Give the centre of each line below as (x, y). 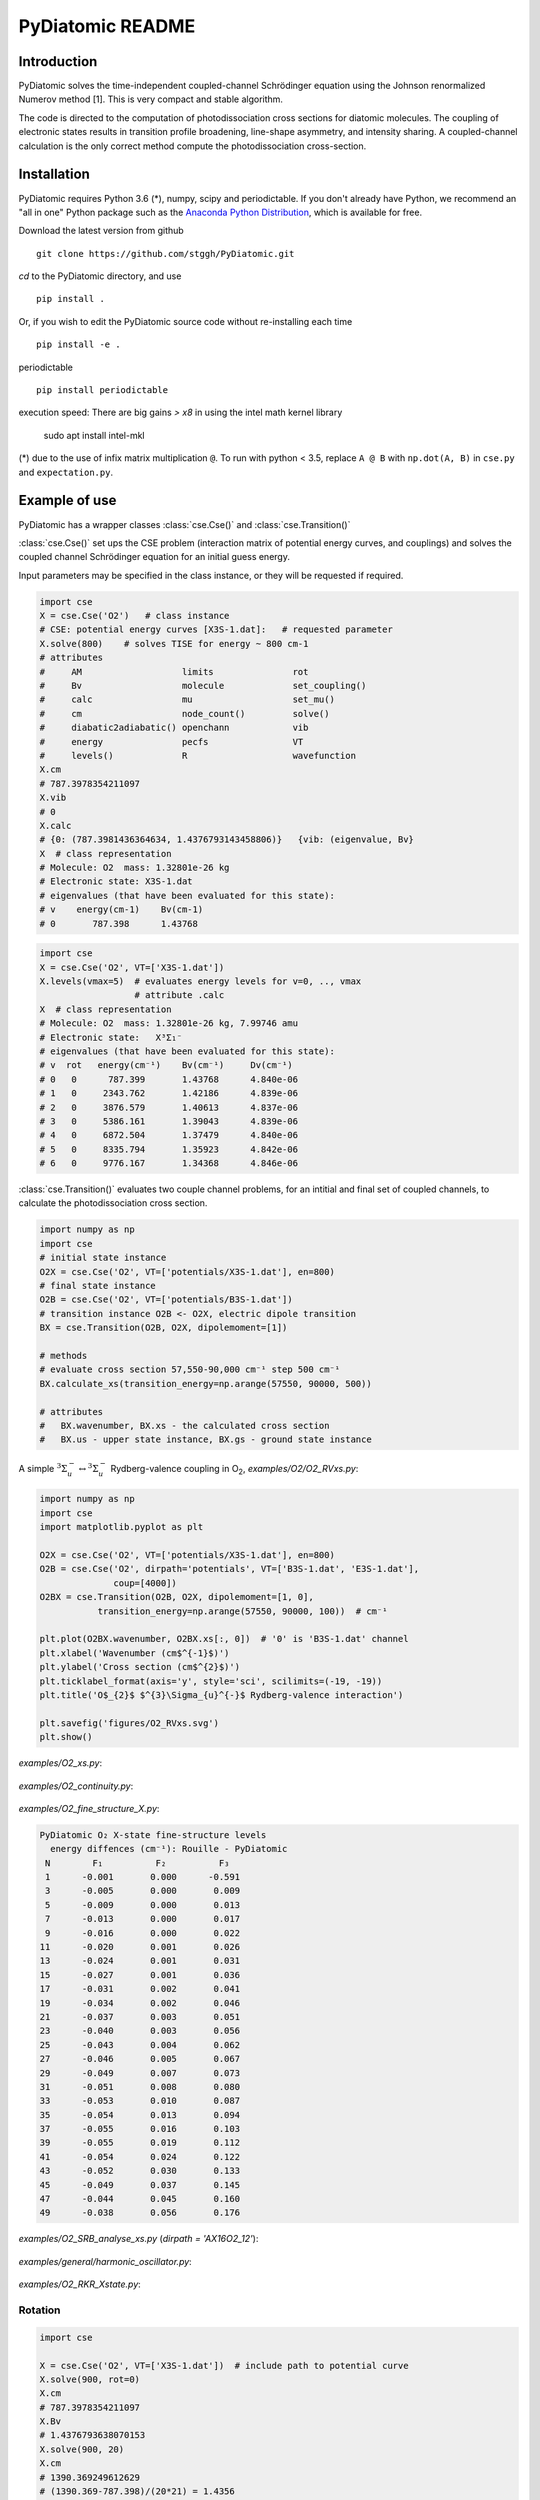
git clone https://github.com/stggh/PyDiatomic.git (165, 253)
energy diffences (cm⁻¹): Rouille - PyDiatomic (169, 1849)
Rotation (39, 2310)
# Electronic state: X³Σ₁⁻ (111, 1037)
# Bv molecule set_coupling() (203, 686)
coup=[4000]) (145, 1583)
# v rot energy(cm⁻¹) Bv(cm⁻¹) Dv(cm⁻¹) (166, 1065)
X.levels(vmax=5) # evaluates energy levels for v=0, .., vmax (200, 981)
